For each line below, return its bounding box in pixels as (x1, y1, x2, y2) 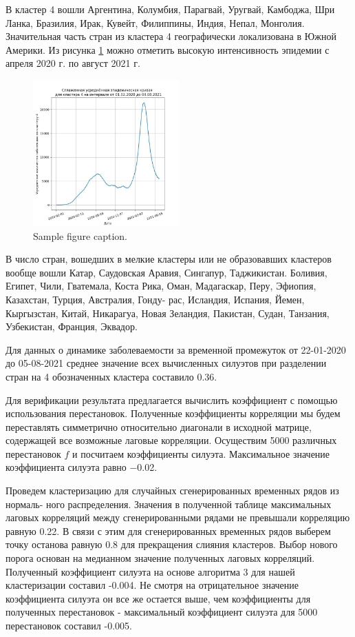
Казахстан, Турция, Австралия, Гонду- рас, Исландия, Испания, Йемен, (6, 292, 305, 306)
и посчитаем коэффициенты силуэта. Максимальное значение (72, 446, 330, 461)
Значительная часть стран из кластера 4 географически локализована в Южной (6, 29, 336, 43)
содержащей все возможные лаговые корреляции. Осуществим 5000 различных (6, 433, 337, 447)
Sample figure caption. (33, 228, 127, 243)
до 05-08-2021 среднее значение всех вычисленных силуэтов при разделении (6, 356, 327, 370)
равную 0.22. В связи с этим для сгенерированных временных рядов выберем (6, 523, 331, 538)
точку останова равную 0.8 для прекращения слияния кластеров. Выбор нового (6, 537, 338, 552)
